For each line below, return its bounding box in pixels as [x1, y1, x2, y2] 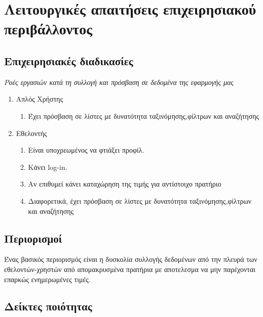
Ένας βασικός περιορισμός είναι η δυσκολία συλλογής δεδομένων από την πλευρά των [4, 254, 257, 264]
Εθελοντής [16, 127, 47, 138]
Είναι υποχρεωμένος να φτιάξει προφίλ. [28, 145, 144, 155]
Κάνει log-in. [28, 161, 67, 172]
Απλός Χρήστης [16, 94, 63, 104]
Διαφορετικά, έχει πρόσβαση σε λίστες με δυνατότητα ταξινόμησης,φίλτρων [28, 195, 252, 206]
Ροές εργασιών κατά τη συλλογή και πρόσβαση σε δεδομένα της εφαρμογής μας [4, 76, 234, 87]
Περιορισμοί [4, 230, 62, 246]
